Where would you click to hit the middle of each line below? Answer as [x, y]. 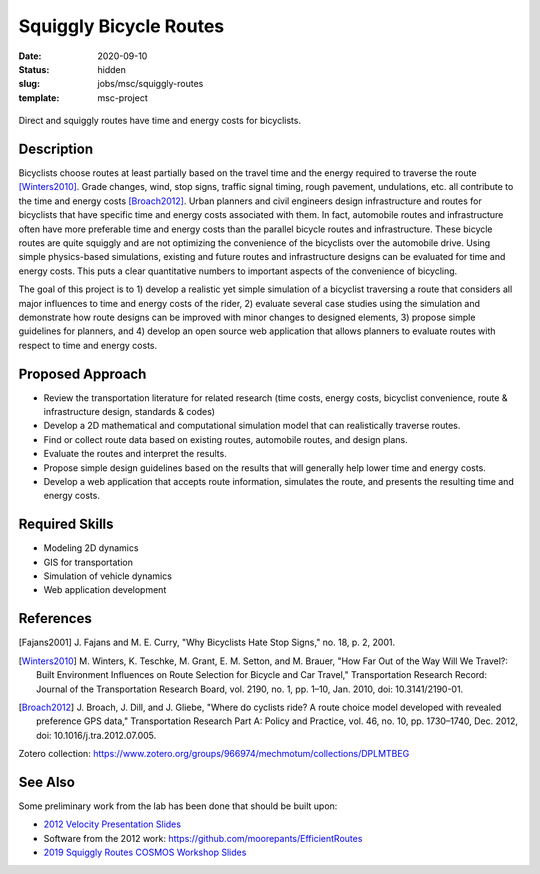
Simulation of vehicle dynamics [107, 576]
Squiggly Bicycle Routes [121, 26]
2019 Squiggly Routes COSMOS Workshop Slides [145, 852]
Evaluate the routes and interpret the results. [135, 454]
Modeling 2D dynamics [91, 548]
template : [39, 97]
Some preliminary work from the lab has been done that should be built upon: [178, 806]
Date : [30, 56]
